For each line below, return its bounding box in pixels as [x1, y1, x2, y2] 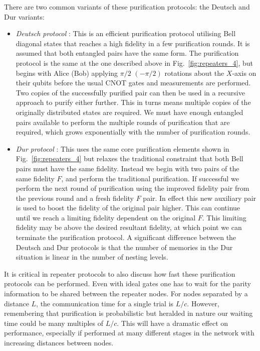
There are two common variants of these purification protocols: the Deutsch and [4, 2, 250, 12]
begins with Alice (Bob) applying [16, 67, 118, 78]
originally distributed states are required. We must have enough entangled [16, 106, 243, 117]
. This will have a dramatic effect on [117, 317, 228, 328]
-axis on [232, 67, 256, 78]
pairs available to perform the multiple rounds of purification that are [16, 116, 230, 127]
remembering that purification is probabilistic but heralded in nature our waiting [4, 308, 253, 318]
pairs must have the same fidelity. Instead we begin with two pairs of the [16, 163, 239, 173]
